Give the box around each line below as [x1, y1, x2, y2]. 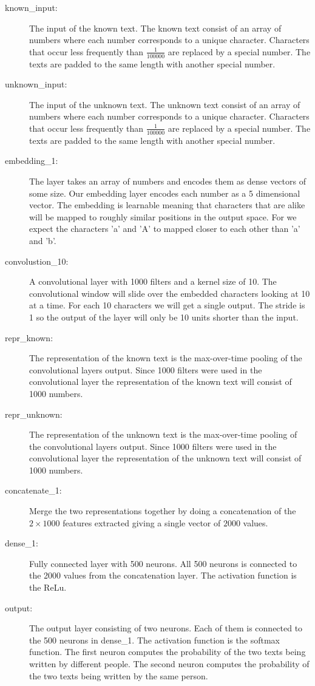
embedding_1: [5, 154, 58, 167]
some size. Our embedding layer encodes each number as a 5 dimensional [29, 186, 300, 199]
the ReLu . [29, 581, 67, 594]
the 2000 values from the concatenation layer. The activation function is [29, 569, 297, 582]
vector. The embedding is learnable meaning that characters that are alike [29, 199, 305, 211]
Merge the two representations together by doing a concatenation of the [29, 504, 296, 517]
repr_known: [5, 331, 53, 344]
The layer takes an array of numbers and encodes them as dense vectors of [29, 175, 306, 187]
